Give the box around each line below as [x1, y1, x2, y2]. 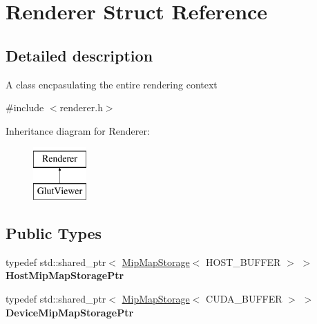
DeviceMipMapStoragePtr [6, 305, 134, 319]
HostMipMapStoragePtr [6, 268, 124, 283]
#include [6, 100, 44, 115]
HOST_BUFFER [206, 254, 281, 269]
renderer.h [59, 100, 103, 115]
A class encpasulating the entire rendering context [6, 77, 218, 91]
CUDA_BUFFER [206, 291, 282, 305]
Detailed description [6, 44, 153, 66]
